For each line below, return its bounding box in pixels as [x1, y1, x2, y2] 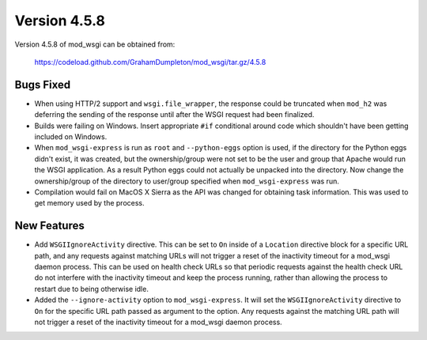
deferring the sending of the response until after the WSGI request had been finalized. [34, 110, 315, 119]
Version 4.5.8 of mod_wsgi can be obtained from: [14, 40, 176, 49]
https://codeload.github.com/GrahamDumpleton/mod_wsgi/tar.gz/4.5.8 [34, 57, 266, 66]
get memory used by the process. [34, 198, 145, 208]
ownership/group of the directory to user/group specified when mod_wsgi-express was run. [34, 176, 339, 186]
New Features [14, 219, 85, 232]
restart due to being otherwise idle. [34, 284, 149, 293]
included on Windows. [34, 132, 108, 142]
